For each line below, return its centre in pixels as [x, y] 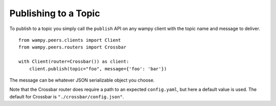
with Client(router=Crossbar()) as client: [74, 62]
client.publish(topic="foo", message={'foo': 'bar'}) [98, 69]
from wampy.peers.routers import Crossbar [73, 47]
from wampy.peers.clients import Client [70, 40]
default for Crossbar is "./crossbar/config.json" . [67, 96]
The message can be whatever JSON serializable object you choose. [82, 80]
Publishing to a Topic [55, 13]
